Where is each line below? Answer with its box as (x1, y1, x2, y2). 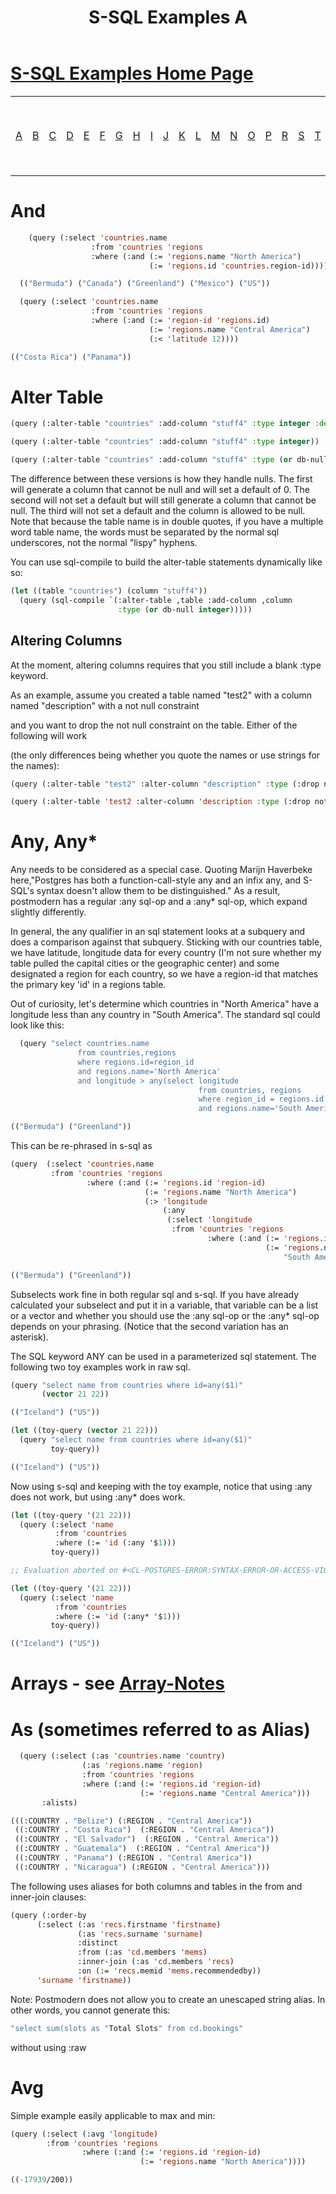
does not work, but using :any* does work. (10, 1491, 186, 1503)
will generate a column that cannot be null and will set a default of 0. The (10, 484, 310, 496)
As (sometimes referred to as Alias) (10, 1718, 311, 1741)
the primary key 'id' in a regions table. (10, 979, 167, 991)
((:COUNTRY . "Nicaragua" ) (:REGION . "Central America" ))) (14, 1862, 271, 1872)
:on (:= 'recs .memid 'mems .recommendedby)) (77, 1966, 262, 1976)
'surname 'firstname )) (36, 1975, 132, 1985)
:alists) (41, 1797, 78, 1808)
